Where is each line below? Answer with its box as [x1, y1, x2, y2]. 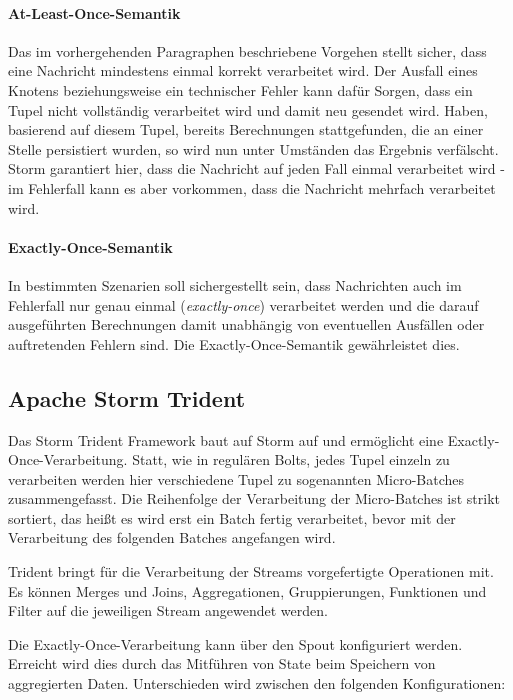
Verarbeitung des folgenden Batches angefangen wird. [8, 527, 336, 548]
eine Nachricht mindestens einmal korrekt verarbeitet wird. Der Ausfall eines [8, 60, 478, 81]
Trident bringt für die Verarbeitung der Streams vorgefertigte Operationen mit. [8, 561, 494, 582]
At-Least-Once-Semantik [8, 2, 181, 23]
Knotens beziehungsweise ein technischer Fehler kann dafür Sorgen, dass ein [8, 79, 473, 100]
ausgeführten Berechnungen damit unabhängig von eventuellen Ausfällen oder [8, 314, 485, 335]
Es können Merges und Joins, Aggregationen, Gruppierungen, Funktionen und [8, 580, 487, 601]
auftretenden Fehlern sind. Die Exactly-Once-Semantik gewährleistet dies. [8, 333, 460, 354]
